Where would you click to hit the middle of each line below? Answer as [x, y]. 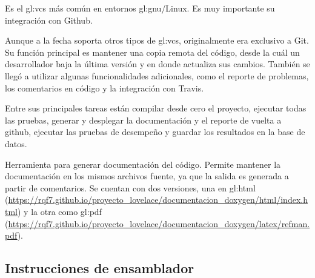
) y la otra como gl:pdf [60, 211]
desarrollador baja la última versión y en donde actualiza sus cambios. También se [157, 64]
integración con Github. [49, 20]
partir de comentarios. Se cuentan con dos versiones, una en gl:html [130, 187]
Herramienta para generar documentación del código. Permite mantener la [143, 164]
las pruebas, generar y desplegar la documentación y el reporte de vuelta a [143, 120]
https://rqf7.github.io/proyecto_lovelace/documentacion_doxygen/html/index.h [158, 200]
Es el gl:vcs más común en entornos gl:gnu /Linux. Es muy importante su [140, 8]
